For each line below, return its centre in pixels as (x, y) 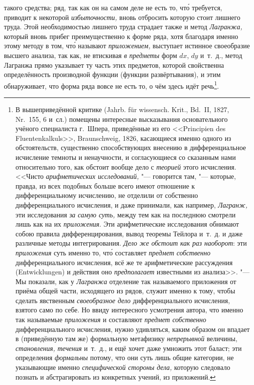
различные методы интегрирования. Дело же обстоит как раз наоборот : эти (131, 243)
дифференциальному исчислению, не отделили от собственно (107, 195)
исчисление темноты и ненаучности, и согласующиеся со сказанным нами (126, 157)
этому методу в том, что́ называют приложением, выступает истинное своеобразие (127, 46)
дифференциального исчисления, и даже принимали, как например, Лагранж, (131, 204)
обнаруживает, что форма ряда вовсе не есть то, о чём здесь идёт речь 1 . (112, 85)
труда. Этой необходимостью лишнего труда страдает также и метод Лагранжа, (123, 27)
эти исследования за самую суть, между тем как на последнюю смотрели (126, 214)
